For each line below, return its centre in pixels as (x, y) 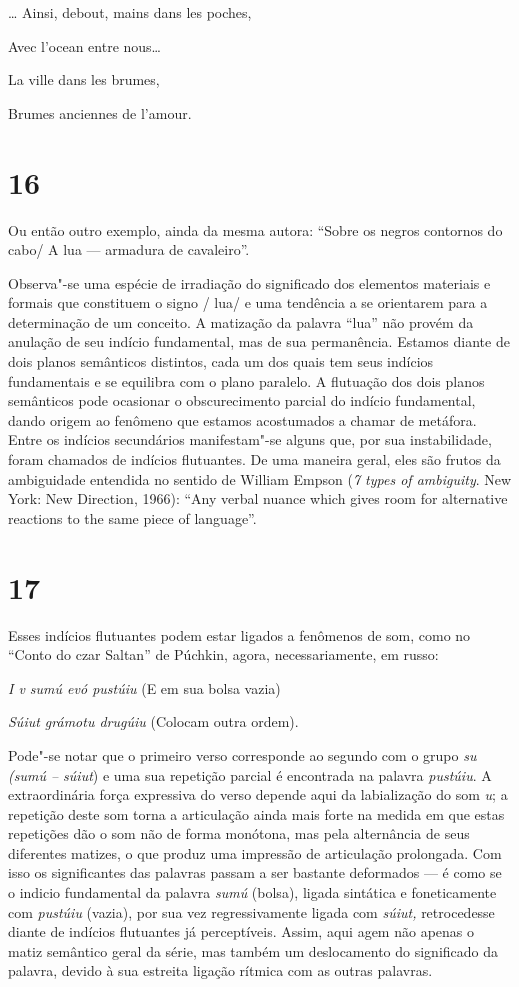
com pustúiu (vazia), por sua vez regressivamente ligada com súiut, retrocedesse (251, 911)
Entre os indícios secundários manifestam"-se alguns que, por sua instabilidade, (250, 439)
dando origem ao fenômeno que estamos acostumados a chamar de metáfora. (242, 419)
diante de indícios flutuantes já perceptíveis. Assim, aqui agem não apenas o (241, 931)
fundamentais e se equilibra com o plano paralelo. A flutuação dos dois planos (246, 380)
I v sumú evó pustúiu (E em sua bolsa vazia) (144, 687)
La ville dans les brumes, (84, 79)
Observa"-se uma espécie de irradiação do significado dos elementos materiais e (249, 282)
